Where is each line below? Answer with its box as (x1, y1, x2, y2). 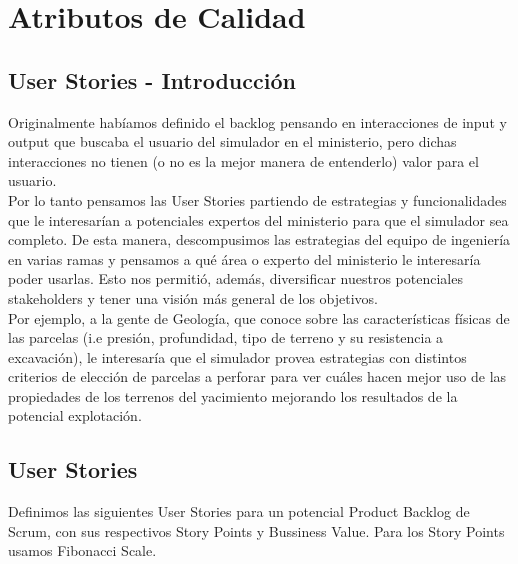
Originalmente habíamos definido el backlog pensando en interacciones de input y (8, 111, 507, 132)
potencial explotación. (8, 405, 142, 426)
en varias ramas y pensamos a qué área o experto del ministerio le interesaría (8, 248, 481, 269)
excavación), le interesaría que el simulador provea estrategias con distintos (8, 346, 467, 367)
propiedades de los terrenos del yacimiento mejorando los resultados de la (8, 385, 458, 406)
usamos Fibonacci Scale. (8, 540, 157, 561)
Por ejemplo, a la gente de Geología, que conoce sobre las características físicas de (8, 307, 510, 328)
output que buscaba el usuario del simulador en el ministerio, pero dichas (8, 131, 457, 152)
